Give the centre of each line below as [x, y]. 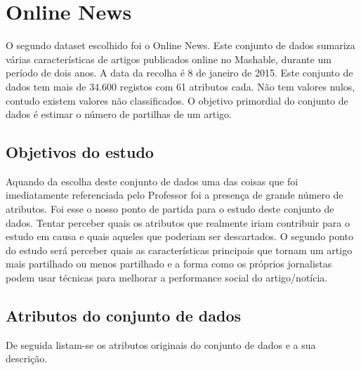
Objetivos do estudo [80, 152]
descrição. [27, 358]
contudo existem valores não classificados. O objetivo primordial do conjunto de [177, 100]
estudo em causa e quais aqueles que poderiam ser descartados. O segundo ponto [179, 236]
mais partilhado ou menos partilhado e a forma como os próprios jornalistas [169, 264]
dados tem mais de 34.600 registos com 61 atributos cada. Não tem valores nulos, [180, 86]
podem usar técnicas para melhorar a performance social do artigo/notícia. [167, 278]
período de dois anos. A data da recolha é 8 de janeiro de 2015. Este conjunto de [179, 73]
